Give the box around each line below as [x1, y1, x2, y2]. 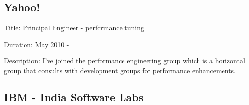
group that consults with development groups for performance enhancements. [4, 65, 236, 75]
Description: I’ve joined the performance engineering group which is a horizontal [4, 55, 245, 66]
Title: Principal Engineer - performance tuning [4, 23, 145, 33]
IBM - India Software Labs [4, 89, 144, 104]
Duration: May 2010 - [4, 39, 69, 49]
